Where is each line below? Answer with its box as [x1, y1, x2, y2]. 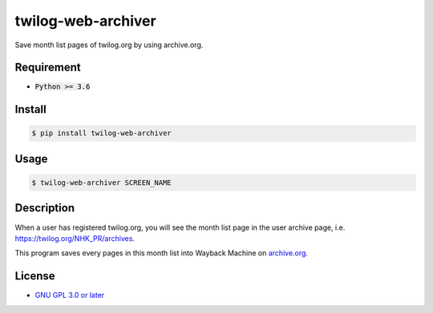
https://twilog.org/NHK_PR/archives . [14, 233, 136, 243]
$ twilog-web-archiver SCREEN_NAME [31, 179, 172, 187]
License [14, 269, 55, 283]
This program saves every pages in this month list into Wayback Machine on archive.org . [14, 248, 309, 258]
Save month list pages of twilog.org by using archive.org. [14, 40, 204, 50]
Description [14, 201, 75, 215]
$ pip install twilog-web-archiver [31, 129, 172, 138]
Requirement [14, 61, 82, 74]
